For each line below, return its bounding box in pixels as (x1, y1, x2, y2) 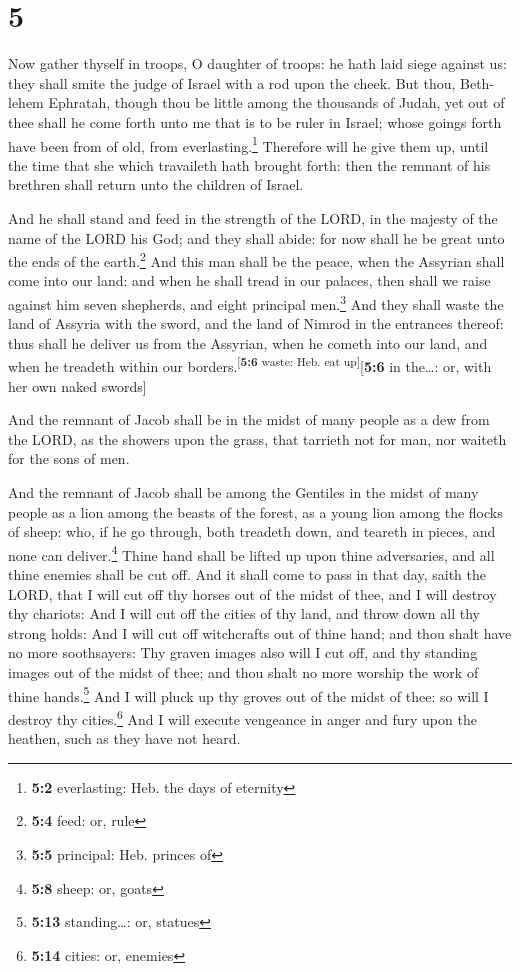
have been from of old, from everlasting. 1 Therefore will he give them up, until (8, 132, 489, 156)
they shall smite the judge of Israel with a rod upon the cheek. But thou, (8, 72, 456, 93)
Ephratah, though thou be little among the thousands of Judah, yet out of (48, 92, 505, 113)
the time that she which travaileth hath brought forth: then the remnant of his (8, 154, 491, 175)
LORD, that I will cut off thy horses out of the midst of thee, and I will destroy (8, 583, 497, 604)
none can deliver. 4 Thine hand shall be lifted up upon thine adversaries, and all (8, 541, 495, 565)
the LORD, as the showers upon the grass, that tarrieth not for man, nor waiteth (8, 428, 507, 449)
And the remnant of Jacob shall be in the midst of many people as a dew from (8, 409, 490, 430)
